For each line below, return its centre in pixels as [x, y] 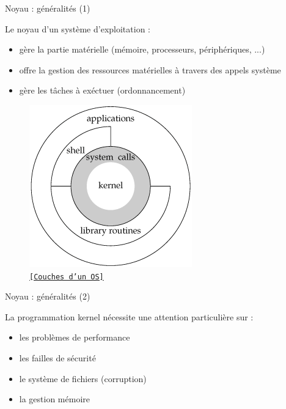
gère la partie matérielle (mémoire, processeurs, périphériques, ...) [142, 49]
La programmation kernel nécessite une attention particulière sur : [129, 316]
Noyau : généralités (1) [48, 8]
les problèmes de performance [75, 337]
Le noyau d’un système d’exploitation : [78, 28]
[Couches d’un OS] [67, 277]
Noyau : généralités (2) [48, 296]
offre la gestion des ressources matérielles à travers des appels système [150, 69]
